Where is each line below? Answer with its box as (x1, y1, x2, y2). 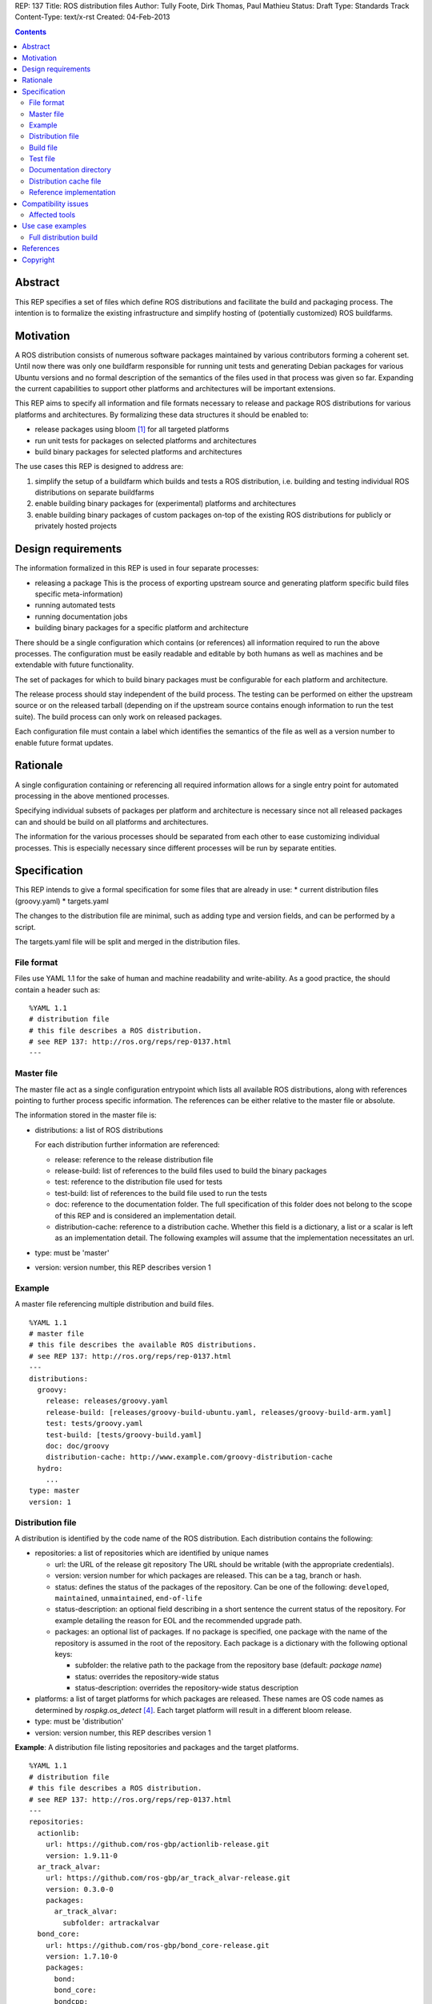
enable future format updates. (14, 737, 114, 747)
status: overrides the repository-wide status (74, 1671, 219, 1681)
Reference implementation (29, 188, 116, 197)
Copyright (22, 255, 55, 265)
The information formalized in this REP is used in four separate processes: (14, 564, 259, 573)
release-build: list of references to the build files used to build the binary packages (54, 1166, 327, 1175)
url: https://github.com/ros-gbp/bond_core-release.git (45, 1941, 270, 1949)
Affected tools (29, 210, 76, 220)
